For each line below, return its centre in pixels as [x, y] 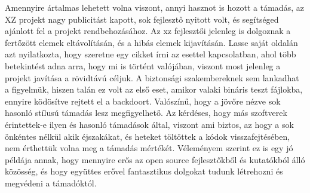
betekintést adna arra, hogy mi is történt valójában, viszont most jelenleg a [143, 65]
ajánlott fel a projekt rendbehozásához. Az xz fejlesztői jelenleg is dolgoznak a [148, 31]
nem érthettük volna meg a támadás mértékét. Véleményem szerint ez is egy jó [149, 148]
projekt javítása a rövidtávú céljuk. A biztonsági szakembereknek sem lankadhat [152, 77]
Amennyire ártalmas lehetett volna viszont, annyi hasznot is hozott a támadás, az [154, 7]
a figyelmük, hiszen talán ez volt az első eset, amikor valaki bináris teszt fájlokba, [154, 89]
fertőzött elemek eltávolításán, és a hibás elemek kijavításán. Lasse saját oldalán [151, 42]
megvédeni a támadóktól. [51, 183]
